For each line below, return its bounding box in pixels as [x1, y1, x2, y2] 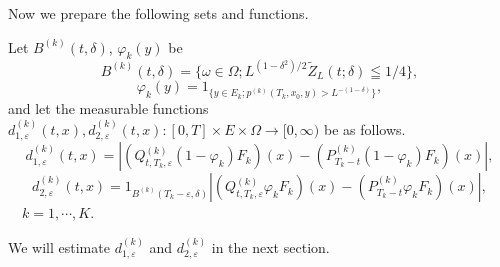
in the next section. [211, 236, 330, 257]
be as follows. [323, 118, 406, 139]
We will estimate [8, 236, 110, 257]
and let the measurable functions [8, 98, 209, 119]
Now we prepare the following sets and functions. [8, 3, 309, 23]
